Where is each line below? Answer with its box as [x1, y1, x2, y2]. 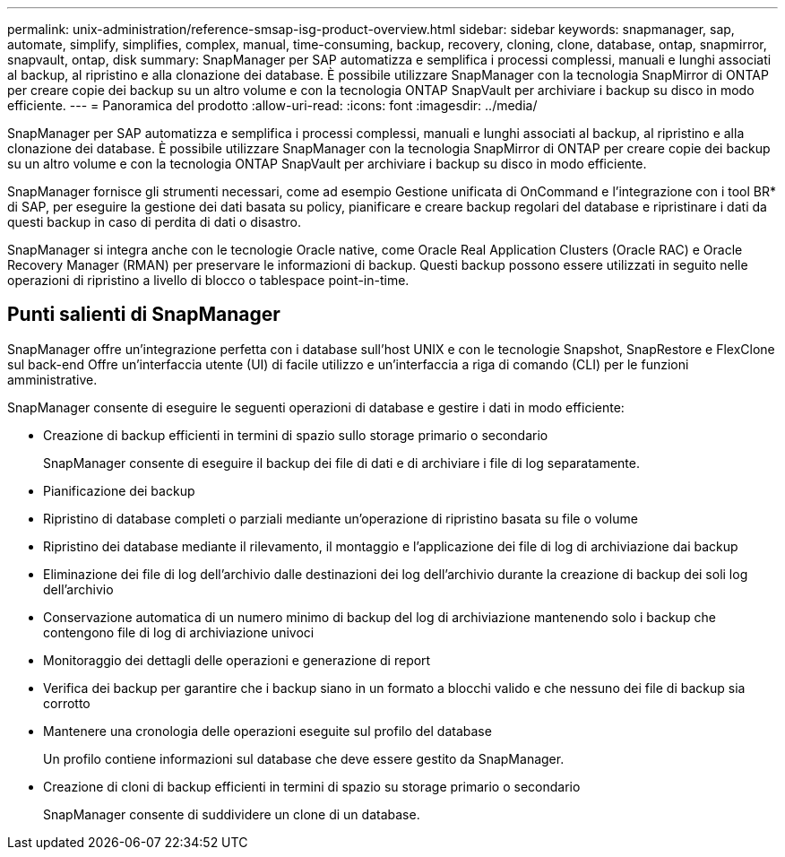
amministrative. [7, 371, 98, 387]
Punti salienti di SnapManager [7, 303, 280, 326]
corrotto [43, 695, 91, 711]
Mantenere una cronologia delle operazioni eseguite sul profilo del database [43, 723, 492, 739]
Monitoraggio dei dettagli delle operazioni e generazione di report [43, 652, 431, 668]
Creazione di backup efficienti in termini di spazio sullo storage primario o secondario [43, 427, 548, 443]
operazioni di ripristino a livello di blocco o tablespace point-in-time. [7, 273, 410, 288]
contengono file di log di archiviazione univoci [43, 624, 315, 640]
